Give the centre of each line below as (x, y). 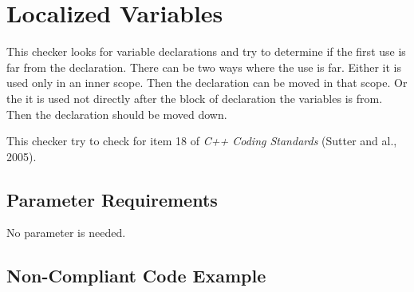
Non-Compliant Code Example (136, 276)
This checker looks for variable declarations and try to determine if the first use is (206, 51)
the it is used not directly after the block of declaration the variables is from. (195, 98)
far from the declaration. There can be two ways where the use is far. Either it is (204, 67)
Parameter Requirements (112, 199)
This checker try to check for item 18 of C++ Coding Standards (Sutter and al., (202, 141)
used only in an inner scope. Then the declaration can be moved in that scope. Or (207, 83)
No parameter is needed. (66, 233)
